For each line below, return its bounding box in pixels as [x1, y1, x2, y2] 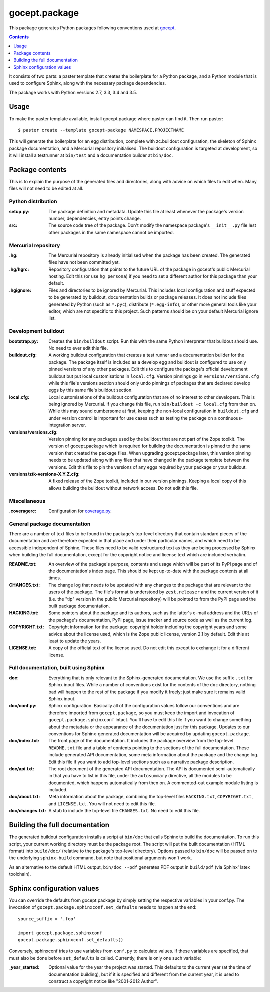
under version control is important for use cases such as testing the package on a [48, 415, 217, 421]
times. [48, 575, 61, 581]
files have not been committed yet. [48, 259, 120, 265]
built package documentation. [48, 603, 110, 609]
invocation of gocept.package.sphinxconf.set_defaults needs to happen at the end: [9, 904, 197, 910]
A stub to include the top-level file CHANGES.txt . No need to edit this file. [48, 808, 200, 814]
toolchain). [9, 871, 31, 877]
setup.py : [9, 208, 30, 214]
